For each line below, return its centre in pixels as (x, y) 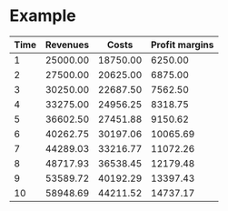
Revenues (67, 45)
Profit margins (183, 45)
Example (43, 16)
